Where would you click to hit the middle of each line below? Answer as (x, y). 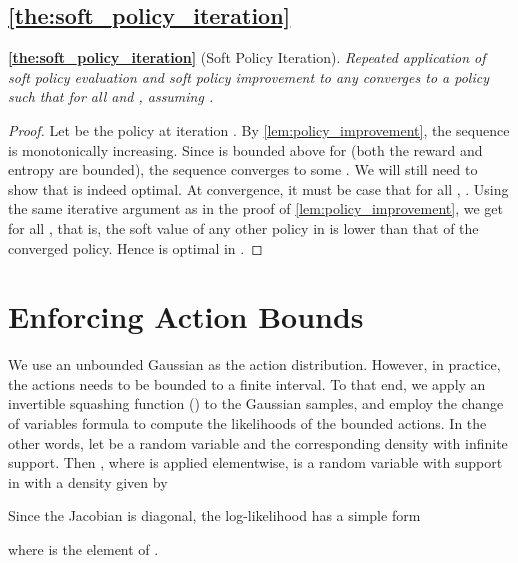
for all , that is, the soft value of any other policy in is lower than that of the (243, 227)
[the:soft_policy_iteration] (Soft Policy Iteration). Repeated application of (247, 57)
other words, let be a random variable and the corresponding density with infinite (258, 442)
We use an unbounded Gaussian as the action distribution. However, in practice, (254, 364)
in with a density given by (88, 481)
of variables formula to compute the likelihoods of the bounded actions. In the (247, 423)
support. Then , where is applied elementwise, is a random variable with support (255, 462)
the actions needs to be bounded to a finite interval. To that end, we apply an (247, 383)
